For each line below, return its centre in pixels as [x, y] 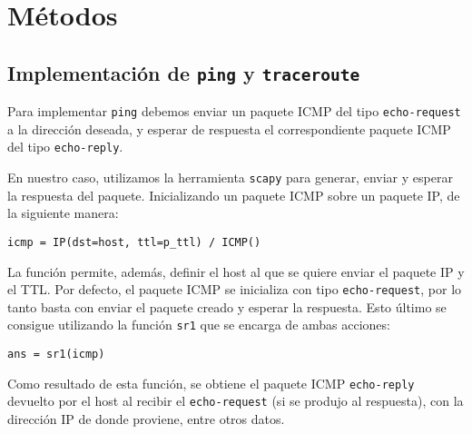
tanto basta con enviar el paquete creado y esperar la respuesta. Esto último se [227, 306]
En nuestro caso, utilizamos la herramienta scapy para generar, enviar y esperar [230, 178]
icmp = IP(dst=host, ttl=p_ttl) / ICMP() [134, 242]
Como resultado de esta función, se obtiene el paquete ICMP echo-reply [211, 383]
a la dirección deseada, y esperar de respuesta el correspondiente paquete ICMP [229, 128]
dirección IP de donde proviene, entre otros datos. [146, 419]
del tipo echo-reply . [65, 147]
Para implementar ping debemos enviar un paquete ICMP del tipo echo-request [234, 111]
